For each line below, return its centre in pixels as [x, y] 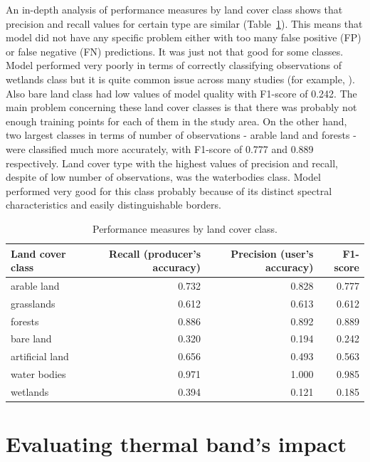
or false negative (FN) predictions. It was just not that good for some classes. [175, 51]
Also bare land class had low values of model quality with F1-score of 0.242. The [181, 93]
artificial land [40, 356]
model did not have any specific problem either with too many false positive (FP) [184, 37]
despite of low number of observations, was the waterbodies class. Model [163, 177]
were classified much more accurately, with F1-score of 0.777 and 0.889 [160, 148]
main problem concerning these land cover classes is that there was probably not [181, 107]
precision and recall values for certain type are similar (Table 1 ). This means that [184, 23]
